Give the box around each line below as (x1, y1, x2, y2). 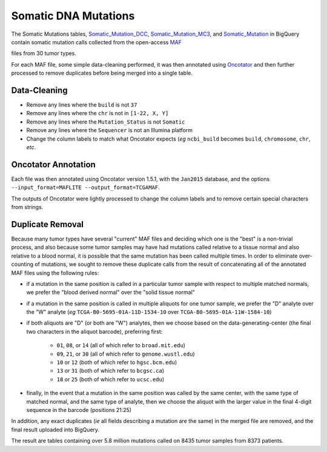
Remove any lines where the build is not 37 (26, 101, 137, 108)
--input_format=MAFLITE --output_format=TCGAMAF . (11, 184, 160, 191)
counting (11, 261, 33, 268)
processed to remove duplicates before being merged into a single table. (11, 70, 193, 77)
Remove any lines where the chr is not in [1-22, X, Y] (26, 110, 169, 117)
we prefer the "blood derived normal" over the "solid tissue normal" (26, 288, 195, 296)
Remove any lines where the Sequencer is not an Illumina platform (26, 127, 193, 134)
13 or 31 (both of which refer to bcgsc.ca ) (56, 367, 165, 374)
